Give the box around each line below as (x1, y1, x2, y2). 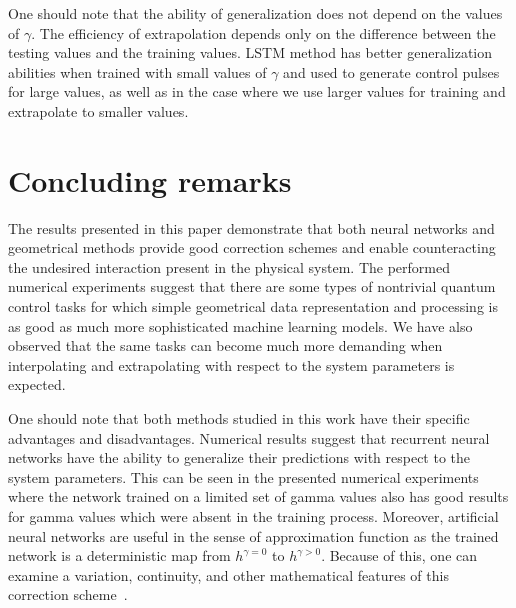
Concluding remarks (8, 159, 292, 200)
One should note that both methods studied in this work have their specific (8, 408, 470, 429)
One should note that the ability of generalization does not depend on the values (8, 3, 503, 23)
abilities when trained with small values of (8, 61, 267, 82)
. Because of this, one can (321, 545, 478, 566)
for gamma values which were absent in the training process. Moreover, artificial (8, 506, 499, 526)
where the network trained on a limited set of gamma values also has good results (8, 486, 509, 507)
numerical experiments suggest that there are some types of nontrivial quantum (8, 276, 496, 297)
